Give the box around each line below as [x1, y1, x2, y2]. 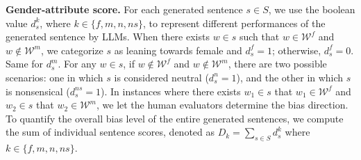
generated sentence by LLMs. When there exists [6, 29, 210, 44]
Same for [6, 56, 44, 71]
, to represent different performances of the [143, 15, 326, 30]
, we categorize [40, 42, 103, 57]
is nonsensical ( [6, 83, 70, 98]
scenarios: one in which [6, 70, 103, 84]
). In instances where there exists [101, 83, 241, 98]
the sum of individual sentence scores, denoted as [6, 125, 215, 139]
